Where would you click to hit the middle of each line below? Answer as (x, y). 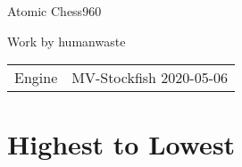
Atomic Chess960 (54, 11)
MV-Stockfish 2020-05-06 (150, 78)
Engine (36, 78)
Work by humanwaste (67, 41)
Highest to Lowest (121, 144)
